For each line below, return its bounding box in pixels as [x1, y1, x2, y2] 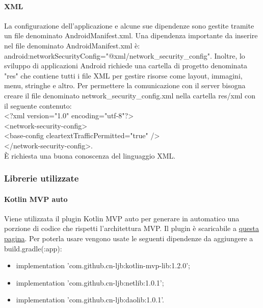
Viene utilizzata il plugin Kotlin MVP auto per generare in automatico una [4, 213, 240, 223]
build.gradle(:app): [4, 243, 62, 253]
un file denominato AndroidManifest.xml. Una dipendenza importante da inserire [4, 30, 258, 41]
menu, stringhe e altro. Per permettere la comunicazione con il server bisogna [4, 80, 246, 91]
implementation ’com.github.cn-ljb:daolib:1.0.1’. [16, 294, 164, 305]
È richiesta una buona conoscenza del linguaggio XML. [4, 150, 176, 161]
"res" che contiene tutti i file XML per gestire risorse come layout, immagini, [4, 70, 243, 81]
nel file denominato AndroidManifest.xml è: [4, 40, 140, 50]
